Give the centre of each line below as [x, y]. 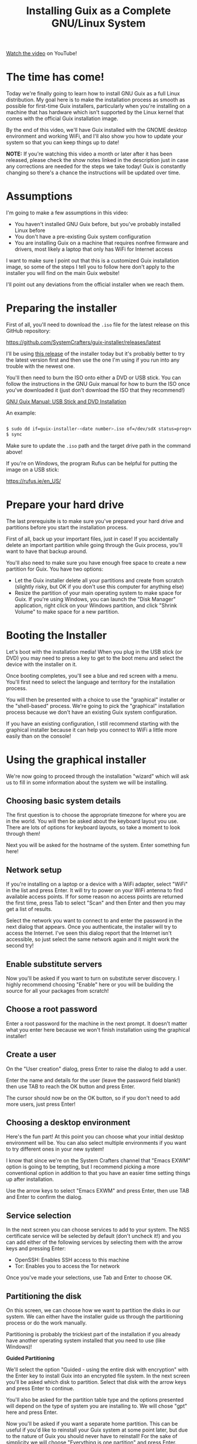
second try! [20, 946]
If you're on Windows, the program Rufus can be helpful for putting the [92, 463]
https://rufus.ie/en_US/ [34, 481]
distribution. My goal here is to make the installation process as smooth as [96, 100]
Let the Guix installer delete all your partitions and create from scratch [99, 580]
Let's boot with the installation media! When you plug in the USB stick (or [94, 651]
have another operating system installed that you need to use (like [86, 1340]
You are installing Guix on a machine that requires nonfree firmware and [101, 243]
